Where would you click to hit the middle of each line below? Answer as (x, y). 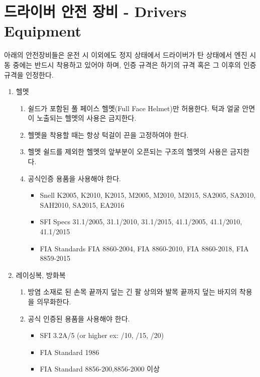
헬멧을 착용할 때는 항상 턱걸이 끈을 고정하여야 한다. (108, 134)
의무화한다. (54, 301)
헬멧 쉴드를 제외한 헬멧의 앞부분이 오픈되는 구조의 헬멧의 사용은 (128, 151)
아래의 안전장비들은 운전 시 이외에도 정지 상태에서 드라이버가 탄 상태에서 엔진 (126, 55)
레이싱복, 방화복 (41, 275)
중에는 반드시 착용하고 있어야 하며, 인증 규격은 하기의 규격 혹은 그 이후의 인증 (135, 64)
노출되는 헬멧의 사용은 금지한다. (87, 118)
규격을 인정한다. (29, 74)
